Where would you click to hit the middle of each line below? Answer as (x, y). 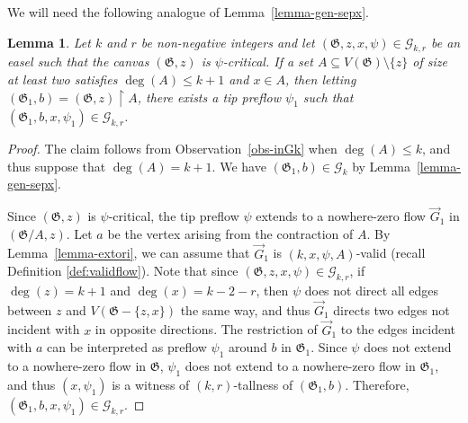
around (248, 347)
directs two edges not (391, 309)
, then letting (320, 79)
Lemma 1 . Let (49, 42)
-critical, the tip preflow (174, 216)
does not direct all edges (372, 291)
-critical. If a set (268, 62)
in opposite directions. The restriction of (206, 329)
